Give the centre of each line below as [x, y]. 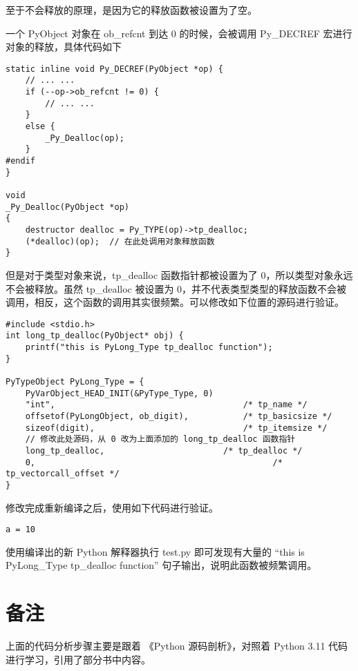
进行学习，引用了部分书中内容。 [78, 659]
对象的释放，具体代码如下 [64, 47]
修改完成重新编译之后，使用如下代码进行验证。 [112, 507]
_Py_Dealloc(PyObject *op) [67, 207]
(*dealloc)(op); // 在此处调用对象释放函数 [120, 241]
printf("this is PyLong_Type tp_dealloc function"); [149, 348]
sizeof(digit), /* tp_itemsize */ [176, 428]
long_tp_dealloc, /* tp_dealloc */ [164, 450]
